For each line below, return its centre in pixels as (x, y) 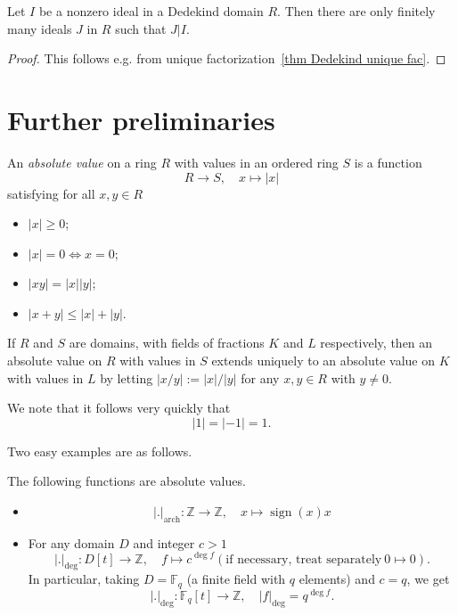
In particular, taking (84, 579)
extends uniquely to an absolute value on (323, 361)
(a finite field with (236, 579)
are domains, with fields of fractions (167, 343)
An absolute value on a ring (82, 162)
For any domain (71, 542)
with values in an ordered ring (256, 162)
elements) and (337, 579)
